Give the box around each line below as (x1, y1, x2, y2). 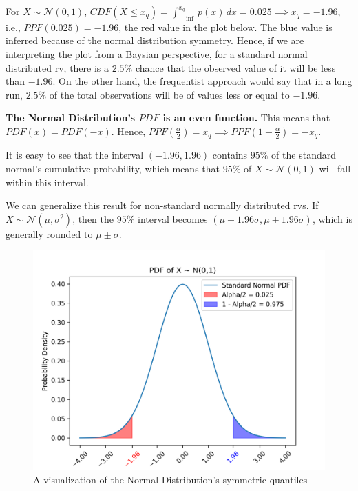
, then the (72, 211, 114, 226)
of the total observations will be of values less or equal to (49, 87, 290, 101)
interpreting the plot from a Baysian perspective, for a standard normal (6, 46, 308, 61)
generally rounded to (6, 226, 93, 241)
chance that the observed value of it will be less (135, 60, 336, 74)
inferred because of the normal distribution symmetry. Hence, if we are (6, 33, 304, 48)
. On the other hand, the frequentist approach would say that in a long (52, 74, 352, 88)
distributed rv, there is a (6, 60, 109, 74)
